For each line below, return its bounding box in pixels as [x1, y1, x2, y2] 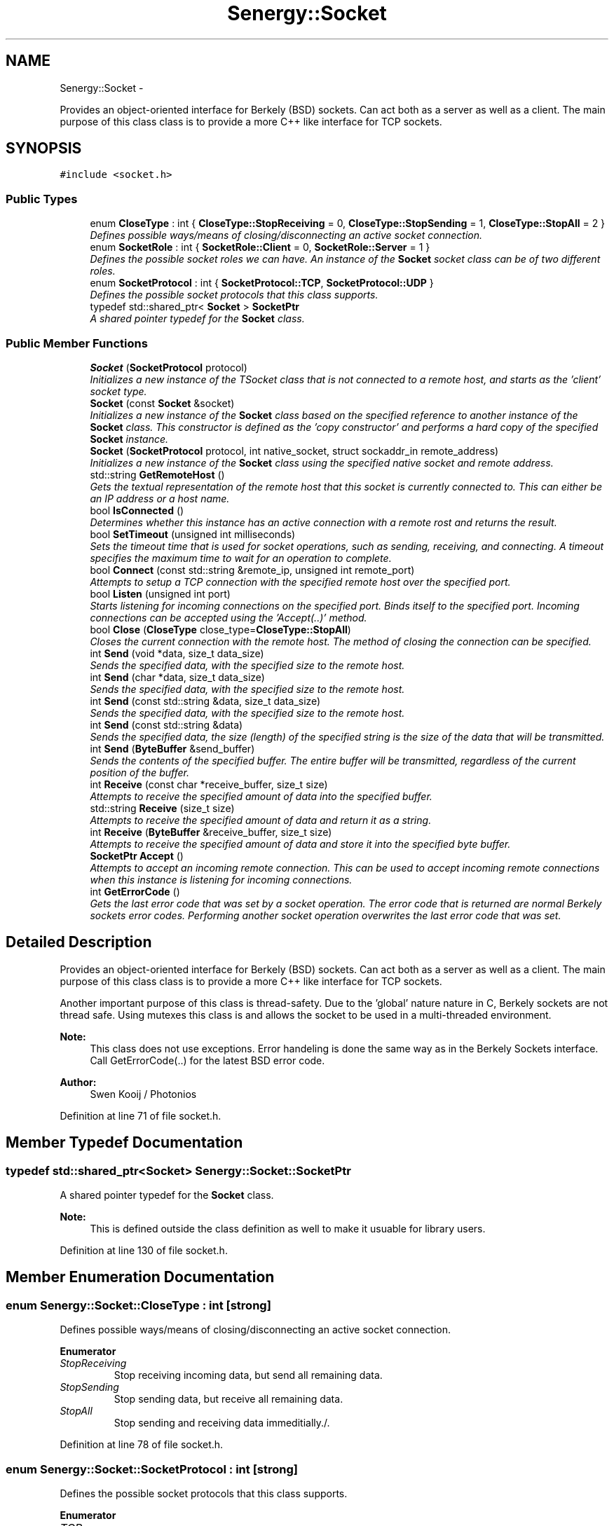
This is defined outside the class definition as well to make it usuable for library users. [90, 1223, 486, 1235]
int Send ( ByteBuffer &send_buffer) [90, 742, 255, 755]
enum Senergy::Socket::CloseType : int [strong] [6, 1298, 271, 1312]
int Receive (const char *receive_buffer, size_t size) [90, 778, 328, 790]
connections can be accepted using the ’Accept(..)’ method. [90, 611, 367, 624]
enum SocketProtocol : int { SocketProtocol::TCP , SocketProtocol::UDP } [90, 277, 434, 289]
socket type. [90, 385, 147, 397]
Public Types [6, 191, 78, 206]
